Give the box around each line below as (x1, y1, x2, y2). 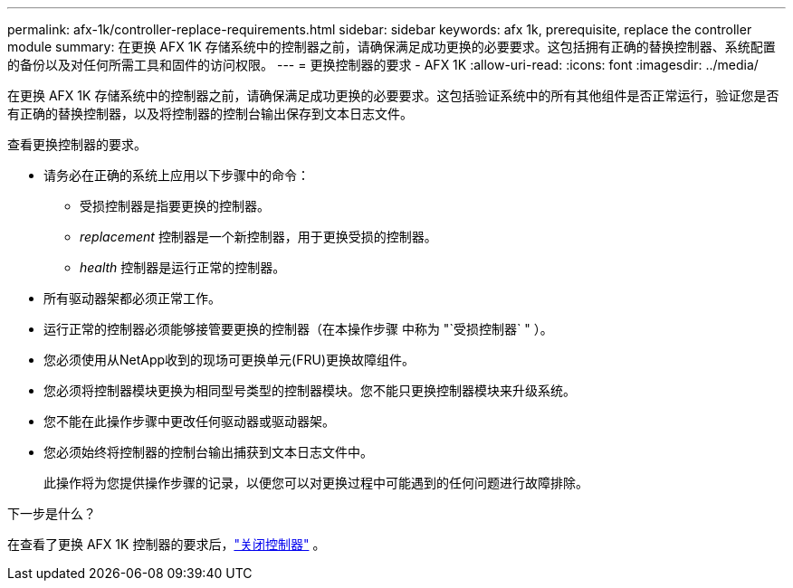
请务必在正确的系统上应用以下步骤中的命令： (43, 167, 310, 183)
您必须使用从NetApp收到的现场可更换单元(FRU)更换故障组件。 (43, 352, 415, 367)
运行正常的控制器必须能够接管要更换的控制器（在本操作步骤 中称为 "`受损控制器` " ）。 (43, 321, 553, 337)
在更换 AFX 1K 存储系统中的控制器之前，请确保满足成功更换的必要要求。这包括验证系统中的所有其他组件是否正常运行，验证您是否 (7, 88, 779, 103)
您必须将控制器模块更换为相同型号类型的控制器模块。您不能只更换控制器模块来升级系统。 (43, 383, 576, 398)
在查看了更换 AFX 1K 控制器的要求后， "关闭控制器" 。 (7, 536, 326, 552)
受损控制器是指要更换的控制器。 (80, 198, 270, 213)
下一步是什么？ (7, 506, 96, 521)
